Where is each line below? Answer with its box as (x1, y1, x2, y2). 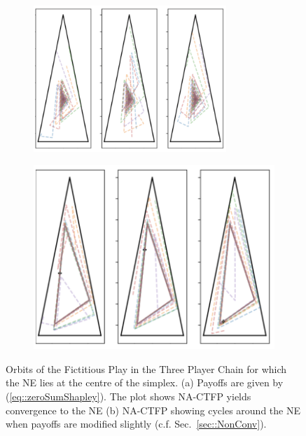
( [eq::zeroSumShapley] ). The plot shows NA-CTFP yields (6, 389, 251, 404)
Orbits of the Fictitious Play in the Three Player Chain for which (6, 361, 287, 376)
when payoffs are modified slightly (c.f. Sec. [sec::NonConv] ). (6, 416, 267, 431)
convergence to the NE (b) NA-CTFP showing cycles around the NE (6, 402, 300, 417)
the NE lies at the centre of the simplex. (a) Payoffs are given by (6, 375, 284, 390)
